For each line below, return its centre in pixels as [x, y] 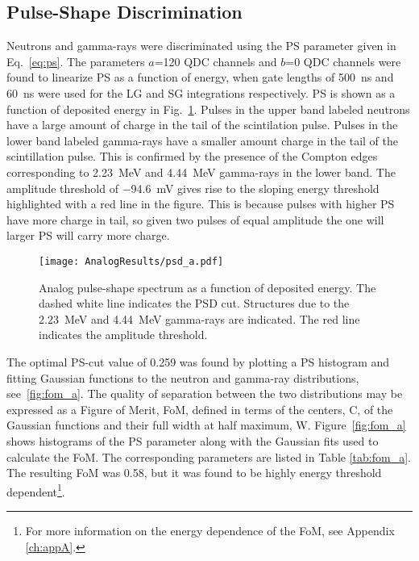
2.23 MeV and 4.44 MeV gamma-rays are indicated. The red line [199, 318]
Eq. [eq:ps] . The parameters [76, 61]
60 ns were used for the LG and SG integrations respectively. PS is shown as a [201, 92]
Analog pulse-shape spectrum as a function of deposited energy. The [207, 287]
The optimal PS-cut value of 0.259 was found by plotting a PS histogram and [198, 361]
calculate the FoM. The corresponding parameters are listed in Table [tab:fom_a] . [209, 456]
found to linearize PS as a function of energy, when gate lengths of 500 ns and [200, 77]
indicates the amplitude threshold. [123, 335]
